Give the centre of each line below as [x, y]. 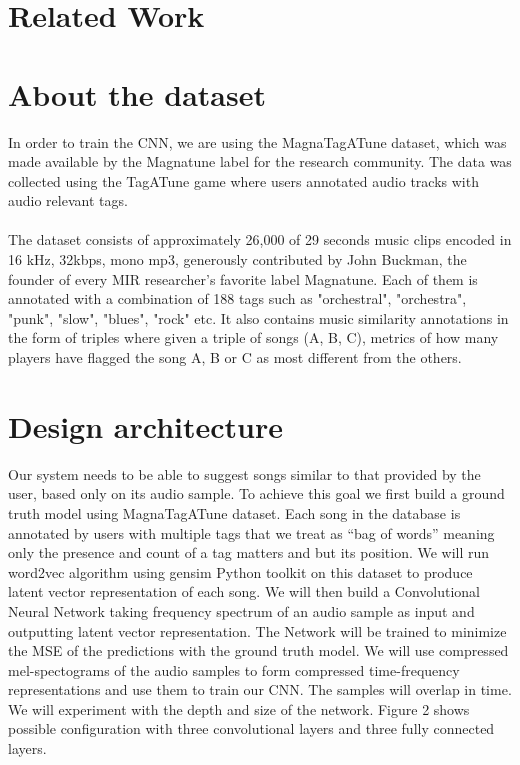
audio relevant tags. [68, 200]
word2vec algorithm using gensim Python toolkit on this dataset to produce [240, 571]
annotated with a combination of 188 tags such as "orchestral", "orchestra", [237, 298]
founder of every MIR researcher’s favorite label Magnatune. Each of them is [243, 278]
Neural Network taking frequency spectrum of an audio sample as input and [241, 610]
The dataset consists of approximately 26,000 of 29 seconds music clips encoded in [260, 239]
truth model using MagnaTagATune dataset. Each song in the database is [234, 512]
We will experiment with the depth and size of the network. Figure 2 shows [239, 708]
